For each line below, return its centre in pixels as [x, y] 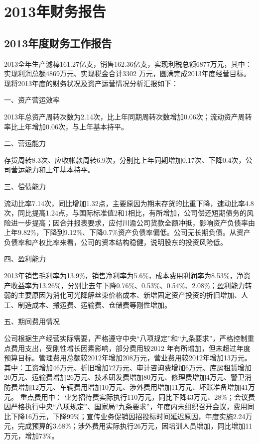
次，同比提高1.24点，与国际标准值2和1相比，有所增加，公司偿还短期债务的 [125, 213]
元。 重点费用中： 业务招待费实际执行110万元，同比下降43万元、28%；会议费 [129, 396]
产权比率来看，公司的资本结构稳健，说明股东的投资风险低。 [129, 242]
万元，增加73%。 [31, 435]
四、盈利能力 [25, 259]
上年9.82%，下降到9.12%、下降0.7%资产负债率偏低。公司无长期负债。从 [120, 232]
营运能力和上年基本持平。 [53, 169]
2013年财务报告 [55, 11]
